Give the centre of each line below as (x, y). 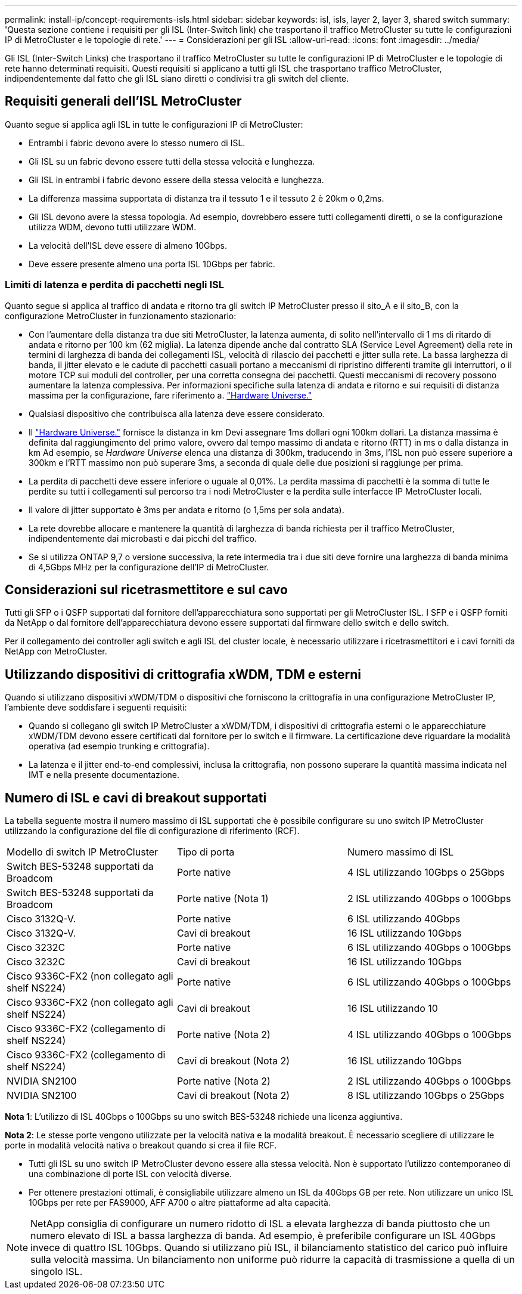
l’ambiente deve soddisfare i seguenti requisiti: (96, 708)
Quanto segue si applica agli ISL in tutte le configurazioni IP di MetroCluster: (154, 124)
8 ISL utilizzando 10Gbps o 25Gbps (426, 1096)
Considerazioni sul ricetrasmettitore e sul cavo (146, 590)
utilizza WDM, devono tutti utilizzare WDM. (113, 227)
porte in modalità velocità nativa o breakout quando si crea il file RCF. (141, 1145)
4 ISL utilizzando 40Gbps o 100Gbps (429, 1035)
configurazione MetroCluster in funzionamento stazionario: (121, 316)
